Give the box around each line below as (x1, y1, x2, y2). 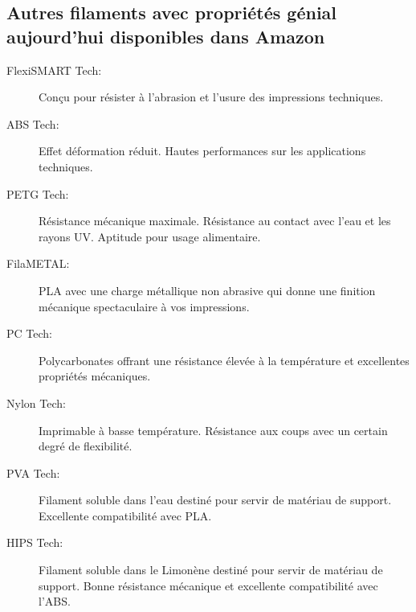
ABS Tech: (6, 115, 59, 132)
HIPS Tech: (6, 534, 63, 551)
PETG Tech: (6, 185, 69, 202)
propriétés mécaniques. (39, 368, 151, 384)
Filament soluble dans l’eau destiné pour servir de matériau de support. (39, 491, 392, 508)
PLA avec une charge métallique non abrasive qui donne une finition (39, 281, 376, 298)
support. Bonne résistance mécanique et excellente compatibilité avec (39, 577, 378, 594)
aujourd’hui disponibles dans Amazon (6, 23, 325, 48)
